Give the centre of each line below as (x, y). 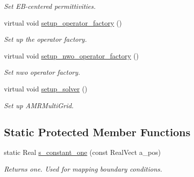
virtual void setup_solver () (46, 88)
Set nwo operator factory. (42, 72)
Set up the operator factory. (45, 39)
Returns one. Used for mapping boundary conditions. (83, 168)
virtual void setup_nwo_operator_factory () (71, 55)
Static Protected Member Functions (97, 132)
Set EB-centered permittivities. (50, 6)
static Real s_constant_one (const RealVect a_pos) (83, 152)
